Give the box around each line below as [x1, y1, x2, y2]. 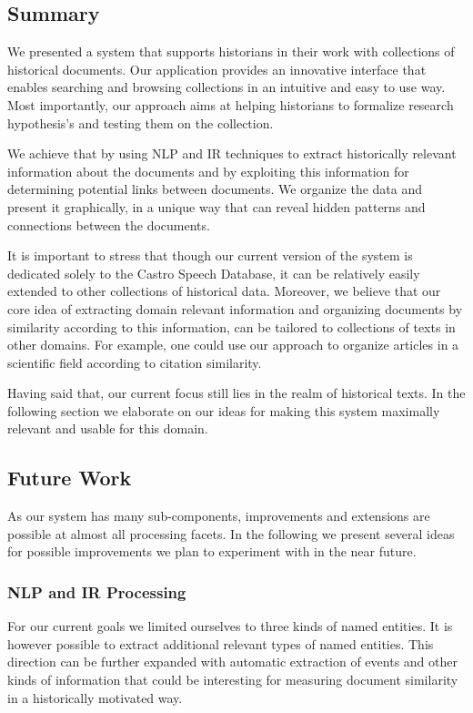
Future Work [7, 463, 132, 492]
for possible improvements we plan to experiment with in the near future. [7, 542, 417, 561]
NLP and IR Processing [7, 580, 186, 603]
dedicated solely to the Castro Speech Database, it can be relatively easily [7, 263, 420, 282]
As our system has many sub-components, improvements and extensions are [7, 506, 430, 525]
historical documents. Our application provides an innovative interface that [7, 59, 427, 78]
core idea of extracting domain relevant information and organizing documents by [7, 299, 463, 318]
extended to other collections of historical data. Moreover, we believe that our [7, 281, 441, 300]
